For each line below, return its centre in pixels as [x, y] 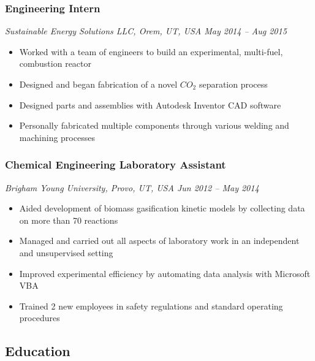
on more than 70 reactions [69, 220]
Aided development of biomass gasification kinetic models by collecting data [162, 208]
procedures [40, 318]
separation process [233, 84]
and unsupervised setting [66, 252]
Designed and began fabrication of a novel [98, 84]
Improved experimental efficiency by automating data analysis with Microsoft [165, 273]
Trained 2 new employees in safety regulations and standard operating [151, 306]
